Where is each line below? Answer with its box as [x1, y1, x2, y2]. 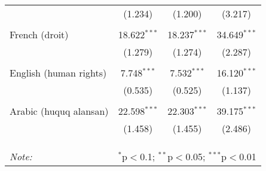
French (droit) [10, 28, 69, 41]
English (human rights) [10, 66, 107, 80]
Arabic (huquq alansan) [10, 104, 109, 118]
